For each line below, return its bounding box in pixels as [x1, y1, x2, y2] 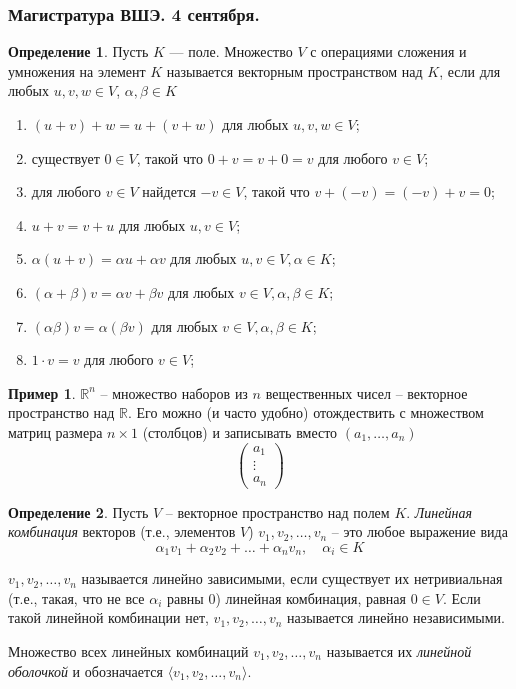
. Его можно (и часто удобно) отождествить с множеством [128, 402, 484, 423]
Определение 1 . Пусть [8, 41, 149, 62]
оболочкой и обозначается [8, 660, 163, 681]
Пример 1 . [8, 382, 76, 403]
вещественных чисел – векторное [265, 382, 468, 403]
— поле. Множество [169, 41, 293, 62]
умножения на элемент [8, 60, 146, 81]
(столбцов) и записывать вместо [142, 421, 338, 442]
